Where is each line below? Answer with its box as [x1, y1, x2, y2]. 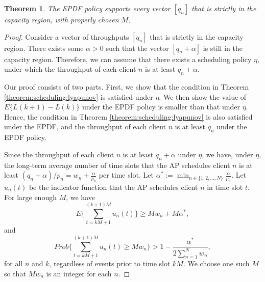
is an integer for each [46, 268, 112, 278]
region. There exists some [4, 42, 84, 53]
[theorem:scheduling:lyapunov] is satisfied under [4, 91, 153, 102]
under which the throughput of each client [4, 64, 136, 74]
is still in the [203, 42, 243, 53]
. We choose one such [183, 258, 250, 269]
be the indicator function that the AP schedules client [29, 181, 198, 192]
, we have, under [202, 149, 253, 159]
